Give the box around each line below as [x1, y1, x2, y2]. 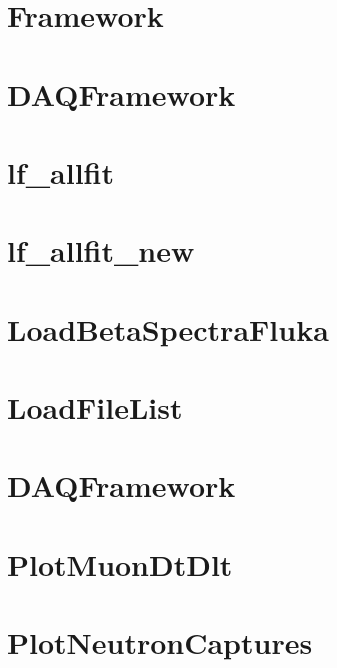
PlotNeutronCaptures [7, 622, 313, 663]
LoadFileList [7, 387, 183, 428]
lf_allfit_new [7, 230, 195, 271]
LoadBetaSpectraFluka [7, 308, 329, 349]
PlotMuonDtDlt [7, 543, 233, 584]
